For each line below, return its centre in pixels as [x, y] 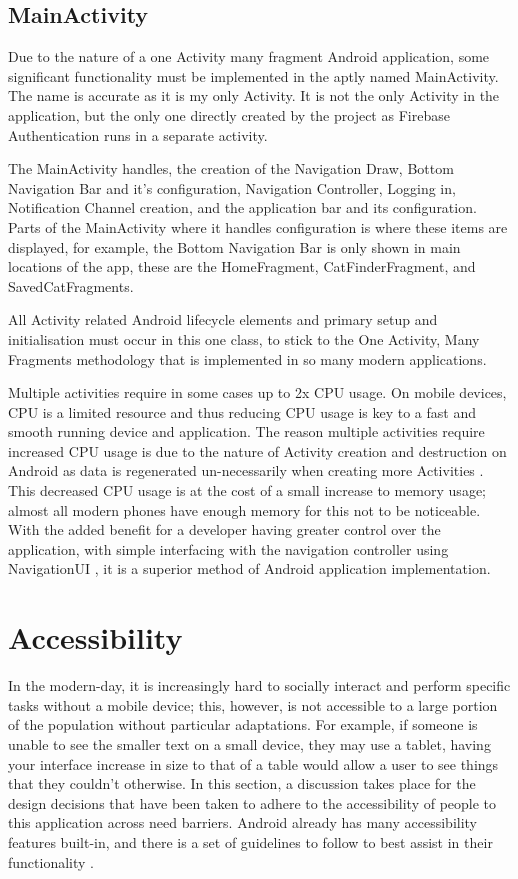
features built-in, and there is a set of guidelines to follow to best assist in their [250, 841]
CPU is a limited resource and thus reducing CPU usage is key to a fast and [242, 411]
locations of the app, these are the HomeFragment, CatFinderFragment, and [242, 266]
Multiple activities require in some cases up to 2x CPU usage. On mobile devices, [257, 392]
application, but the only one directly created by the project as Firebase [229, 114]
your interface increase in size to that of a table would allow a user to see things [253, 763]
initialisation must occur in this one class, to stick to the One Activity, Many [244, 338]
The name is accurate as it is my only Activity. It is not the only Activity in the [254, 95]
